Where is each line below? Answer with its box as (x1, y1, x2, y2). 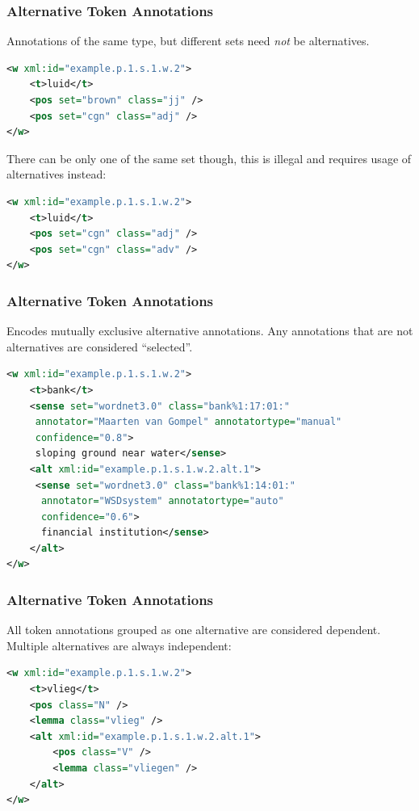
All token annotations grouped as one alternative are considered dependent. (6, 621, 381, 638)
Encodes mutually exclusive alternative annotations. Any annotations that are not (6, 322, 413, 339)
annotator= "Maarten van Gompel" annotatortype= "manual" (35, 416, 342, 428)
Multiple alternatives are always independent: (6, 637, 232, 653)
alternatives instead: (6, 166, 107, 183)
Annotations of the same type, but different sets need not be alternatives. (6, 32, 370, 49)
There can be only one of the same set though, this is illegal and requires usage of (6, 149, 412, 166)
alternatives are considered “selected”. (6, 338, 193, 355)
